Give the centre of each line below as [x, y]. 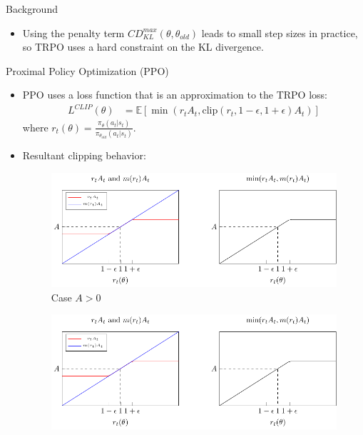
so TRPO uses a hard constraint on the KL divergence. [143, 47]
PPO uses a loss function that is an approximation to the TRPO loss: [175, 95]
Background [32, 9]
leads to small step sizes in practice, [280, 32]
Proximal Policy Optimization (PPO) [87, 70]
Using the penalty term [73, 32]
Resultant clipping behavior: [84, 155]
